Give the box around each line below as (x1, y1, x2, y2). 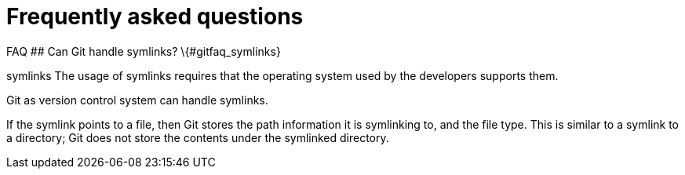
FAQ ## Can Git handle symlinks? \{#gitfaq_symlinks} (6, 44, 281, 58)
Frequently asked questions (6, 3, 304, 30)
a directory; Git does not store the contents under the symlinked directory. (6, 130, 389, 144)
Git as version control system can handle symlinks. (6, 93, 268, 107)
